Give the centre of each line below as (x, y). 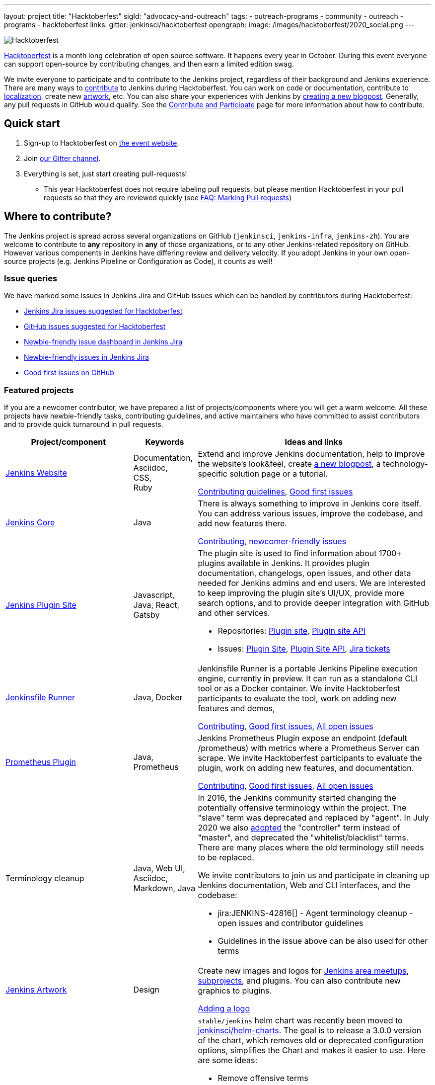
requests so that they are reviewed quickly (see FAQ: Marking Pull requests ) (168, 197)
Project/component (69, 442)
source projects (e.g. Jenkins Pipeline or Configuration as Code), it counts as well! (138, 261)
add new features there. (242, 524)
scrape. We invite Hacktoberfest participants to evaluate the (310, 758)
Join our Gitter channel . (62, 158)
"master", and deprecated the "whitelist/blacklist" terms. (303, 838)
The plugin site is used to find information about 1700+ (300, 553)
